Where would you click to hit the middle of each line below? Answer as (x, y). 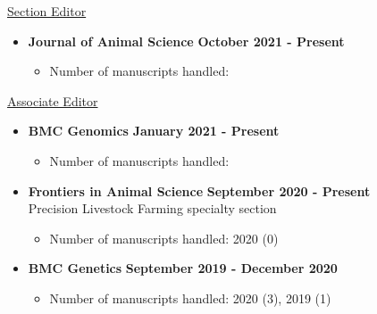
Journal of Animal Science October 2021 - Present (186, 41)
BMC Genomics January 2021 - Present (154, 131)
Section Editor (47, 11)
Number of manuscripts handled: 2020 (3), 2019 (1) (190, 297)
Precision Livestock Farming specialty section (152, 208)
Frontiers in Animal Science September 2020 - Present (199, 190)
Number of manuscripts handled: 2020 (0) (164, 238)
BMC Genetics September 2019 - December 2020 (183, 268)
